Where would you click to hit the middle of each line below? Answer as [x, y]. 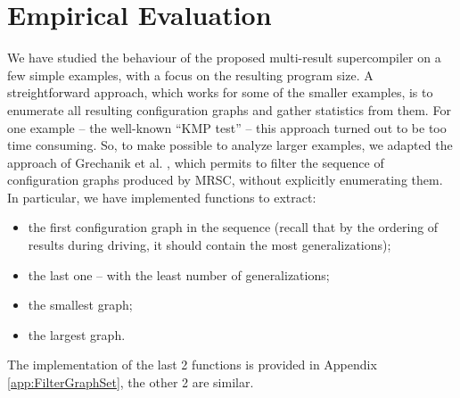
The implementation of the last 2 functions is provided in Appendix [192, 365]
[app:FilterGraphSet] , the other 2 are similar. [131, 382]
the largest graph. [77, 334]
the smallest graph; [80, 305]
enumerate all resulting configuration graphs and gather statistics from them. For [229, 109]
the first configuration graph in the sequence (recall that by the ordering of [233, 227]
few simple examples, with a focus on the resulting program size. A [190, 75]
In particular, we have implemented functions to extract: [162, 197]
